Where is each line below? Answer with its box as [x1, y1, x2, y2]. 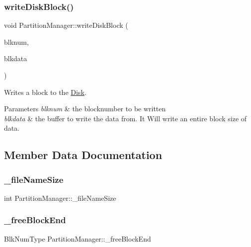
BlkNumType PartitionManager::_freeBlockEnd [4, 233, 151, 244]
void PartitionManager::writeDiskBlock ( [4, 20, 128, 30]
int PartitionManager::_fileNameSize [4, 192, 116, 203]
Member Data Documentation [4, 147, 163, 163]
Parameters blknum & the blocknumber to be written [4, 103, 166, 114]
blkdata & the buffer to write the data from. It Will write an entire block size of [4, 113, 247, 123]
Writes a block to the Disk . [4, 86, 86, 97]
